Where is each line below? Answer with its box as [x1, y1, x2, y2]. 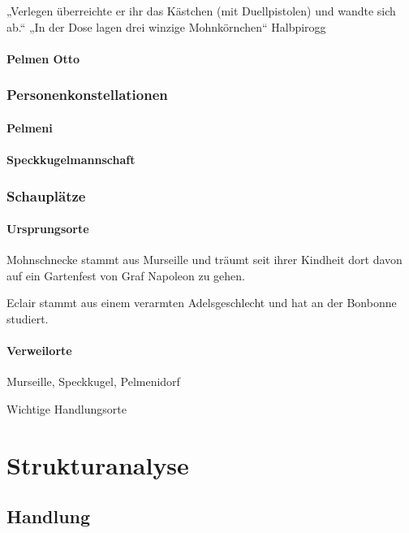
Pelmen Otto [6, 50, 80, 67]
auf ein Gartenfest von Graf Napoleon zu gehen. [6, 266, 245, 284]
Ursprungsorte [6, 220, 89, 237]
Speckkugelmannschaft [6, 151, 136, 167]
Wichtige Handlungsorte [6, 401, 127, 417]
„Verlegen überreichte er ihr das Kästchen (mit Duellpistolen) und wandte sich [6, 2, 396, 19]
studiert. [6, 310, 49, 327]
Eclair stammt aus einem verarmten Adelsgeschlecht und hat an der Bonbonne [6, 294, 397, 311]
